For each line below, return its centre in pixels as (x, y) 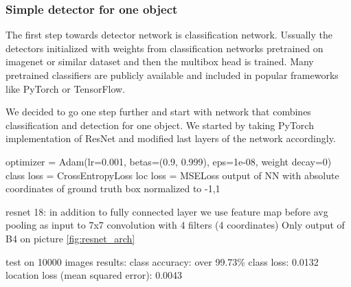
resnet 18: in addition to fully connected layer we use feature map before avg (167, 211)
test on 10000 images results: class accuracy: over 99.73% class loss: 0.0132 (162, 261)
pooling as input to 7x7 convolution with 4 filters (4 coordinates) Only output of (175, 225)
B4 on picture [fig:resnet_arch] (70, 238)
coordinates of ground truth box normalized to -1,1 (113, 188)
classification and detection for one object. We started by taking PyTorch (160, 125)
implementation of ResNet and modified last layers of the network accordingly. (171, 138)
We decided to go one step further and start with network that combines (158, 112)
